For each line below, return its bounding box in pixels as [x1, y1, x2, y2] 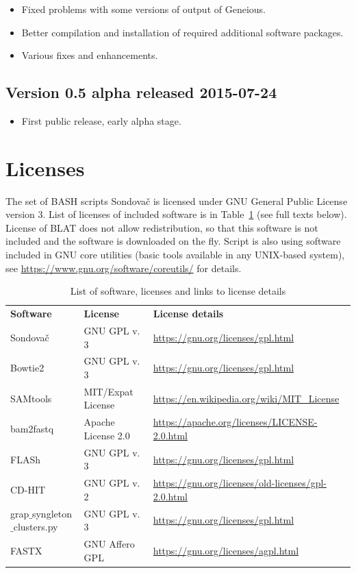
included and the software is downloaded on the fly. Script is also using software [5, 234, 341, 248]
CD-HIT [10, 482, 46, 496]
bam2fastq [10, 422, 54, 436]
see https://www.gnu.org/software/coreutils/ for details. [5, 260, 242, 275]
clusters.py [13, 520, 58, 534]
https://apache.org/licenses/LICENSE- [153, 415, 318, 429]
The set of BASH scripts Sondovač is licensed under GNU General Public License [5, 193, 348, 208]
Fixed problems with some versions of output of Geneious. [21, 2, 266, 16]
